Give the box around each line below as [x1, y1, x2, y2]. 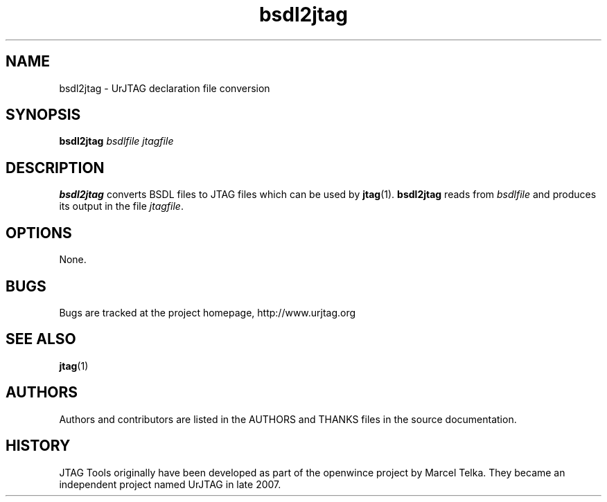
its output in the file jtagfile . [59, 200, 184, 213]
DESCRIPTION [6, 159, 105, 177]
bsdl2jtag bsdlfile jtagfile [59, 135, 174, 147]
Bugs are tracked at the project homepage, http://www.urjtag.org [59, 306, 356, 319]
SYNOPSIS [6, 106, 81, 124]
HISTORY [6, 437, 71, 455]
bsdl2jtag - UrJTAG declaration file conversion [59, 82, 270, 94]
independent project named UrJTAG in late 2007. [59, 478, 281, 490]
